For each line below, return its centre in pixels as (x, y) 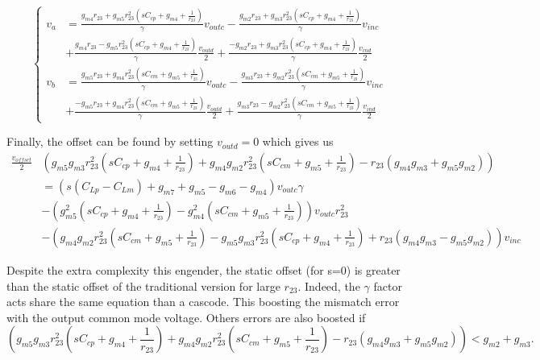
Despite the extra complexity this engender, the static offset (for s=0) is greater (204, 269)
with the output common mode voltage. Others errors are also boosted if (186, 317)
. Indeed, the (329, 286)
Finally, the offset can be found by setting (110, 141)
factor (388, 286)
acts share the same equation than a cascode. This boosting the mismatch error (203, 302)
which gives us (298, 141)
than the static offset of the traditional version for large (143, 286)
